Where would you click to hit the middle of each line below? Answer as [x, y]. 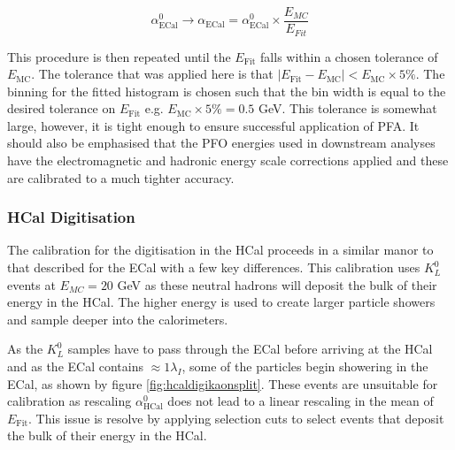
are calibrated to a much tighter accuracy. [121, 177]
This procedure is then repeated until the [119, 56]
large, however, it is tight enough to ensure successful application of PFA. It [213, 125]
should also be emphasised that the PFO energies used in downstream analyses [221, 143]
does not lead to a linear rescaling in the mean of [301, 401]
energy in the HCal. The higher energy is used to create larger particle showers [221, 302]
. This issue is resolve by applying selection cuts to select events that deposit [236, 418]
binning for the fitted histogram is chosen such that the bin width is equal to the [227, 91]
